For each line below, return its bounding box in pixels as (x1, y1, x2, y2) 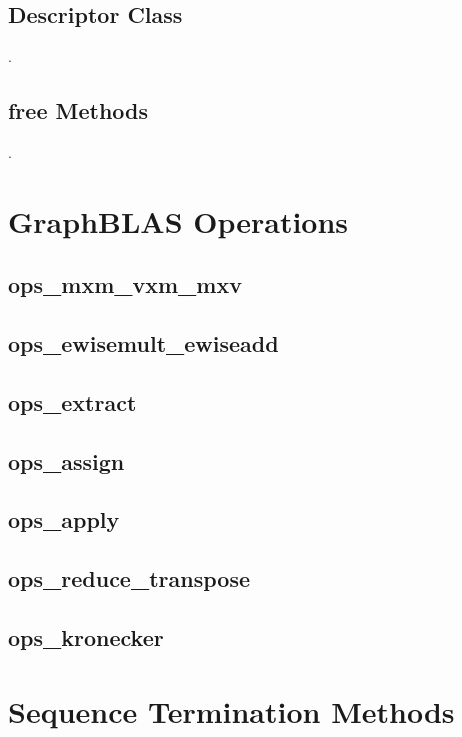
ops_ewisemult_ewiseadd (8, 328, 279, 359)
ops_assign (8, 445, 125, 476)
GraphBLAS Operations (8, 200, 349, 241)
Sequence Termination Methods (8, 690, 455, 731)
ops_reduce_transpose (8, 563, 250, 594)
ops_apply (8, 504, 120, 535)
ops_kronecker (8, 622, 164, 653)
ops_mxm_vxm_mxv (8, 269, 242, 300)
